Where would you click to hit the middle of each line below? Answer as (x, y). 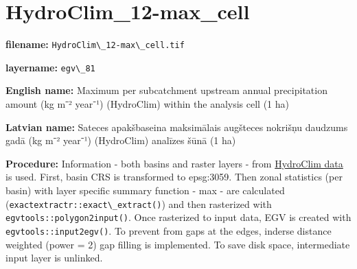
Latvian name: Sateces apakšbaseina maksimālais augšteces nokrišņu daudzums (177, 127)
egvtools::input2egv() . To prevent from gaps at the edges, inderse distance (169, 230)
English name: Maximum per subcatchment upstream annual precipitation (166, 90)
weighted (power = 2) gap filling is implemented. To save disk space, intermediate (178, 244)
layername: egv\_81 (50, 67)
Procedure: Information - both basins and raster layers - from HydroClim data (174, 163)
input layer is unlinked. (54, 258)
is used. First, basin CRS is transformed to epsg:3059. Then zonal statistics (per (174, 177)
